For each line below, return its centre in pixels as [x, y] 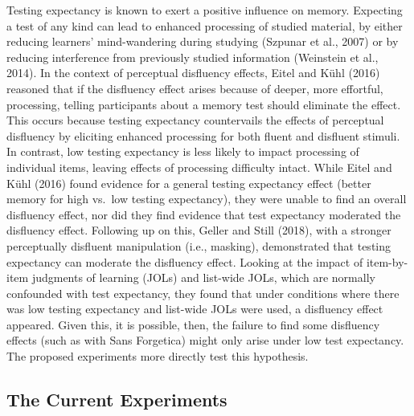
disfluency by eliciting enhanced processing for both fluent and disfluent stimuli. [203, 135]
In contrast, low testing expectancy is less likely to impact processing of [183, 151]
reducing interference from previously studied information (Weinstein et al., [193, 57]
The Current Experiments [117, 400]
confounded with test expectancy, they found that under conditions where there [203, 293]
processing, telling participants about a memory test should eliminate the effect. [204, 104]
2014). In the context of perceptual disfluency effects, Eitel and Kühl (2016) [193, 73]
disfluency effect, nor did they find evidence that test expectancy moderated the [204, 214]
